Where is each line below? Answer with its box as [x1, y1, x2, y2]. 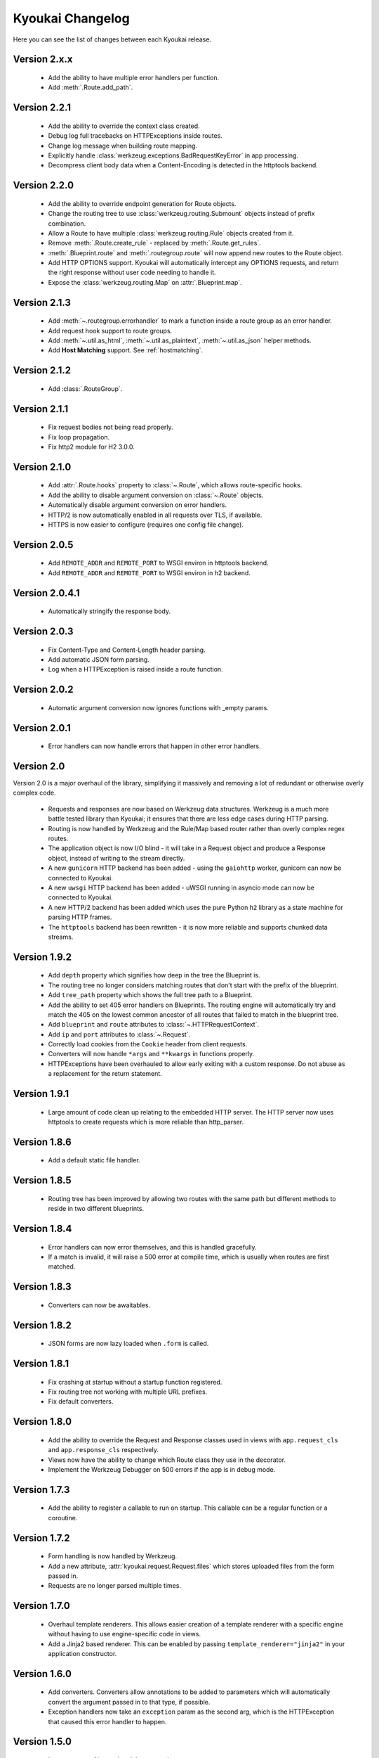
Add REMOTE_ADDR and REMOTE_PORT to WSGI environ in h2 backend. [48, 568, 251, 577]
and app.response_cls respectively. [48, 1446, 159, 1454]
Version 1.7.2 [13, 1532, 70, 1544]
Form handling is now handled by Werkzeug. [48, 1552, 178, 1560]
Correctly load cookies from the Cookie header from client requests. [48, 1040, 248, 1048]
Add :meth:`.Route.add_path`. [48, 83, 133, 91]
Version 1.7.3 [13, 1484, 70, 1496]
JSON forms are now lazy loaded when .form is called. [48, 1340, 209, 1348]
